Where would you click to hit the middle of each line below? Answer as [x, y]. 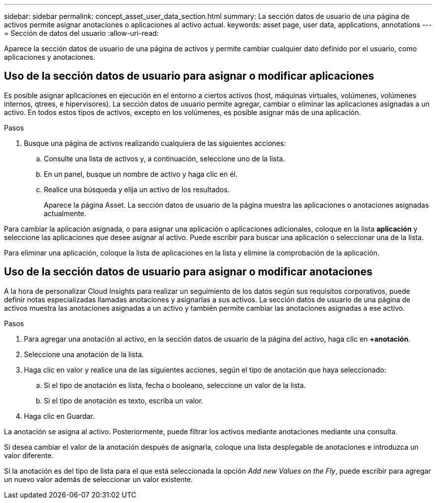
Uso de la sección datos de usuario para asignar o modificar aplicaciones [189, 76]
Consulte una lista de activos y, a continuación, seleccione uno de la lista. [164, 158]
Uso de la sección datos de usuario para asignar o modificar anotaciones [188, 272]
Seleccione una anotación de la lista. [84, 354]
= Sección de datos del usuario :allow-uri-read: [81, 33]
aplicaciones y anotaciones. [50, 57]
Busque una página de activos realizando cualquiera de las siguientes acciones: [155, 143]
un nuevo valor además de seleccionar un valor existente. [99, 479]
